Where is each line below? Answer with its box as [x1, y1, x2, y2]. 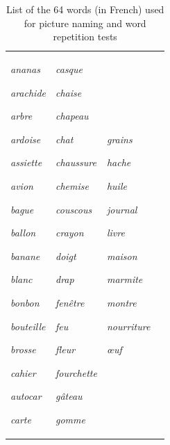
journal [106, 202, 137, 216]
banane [10, 248, 40, 263]
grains [106, 131, 133, 146]
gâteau [56, 389, 83, 403]
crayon [56, 225, 84, 240]
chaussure [56, 155, 96, 170]
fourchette [56, 365, 97, 380]
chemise [56, 179, 89, 193]
